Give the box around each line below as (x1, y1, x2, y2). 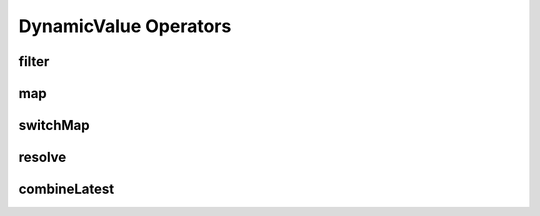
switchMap (18, 117, 90, 134)
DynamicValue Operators (18, 15, 232, 37)
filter (18, 53, 50, 70)
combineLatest (18, 181, 115, 198)
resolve (18, 149, 67, 166)
